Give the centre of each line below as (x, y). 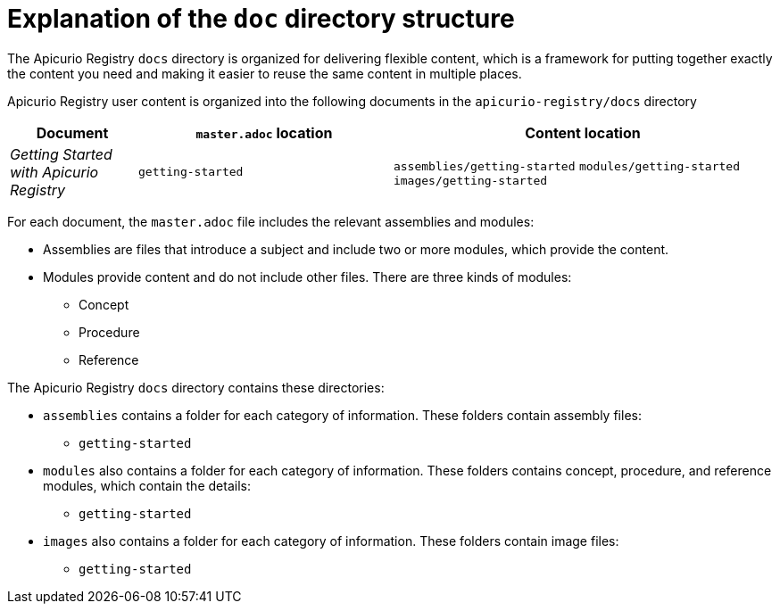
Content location (583, 132)
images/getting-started (470, 181)
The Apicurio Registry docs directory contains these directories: (196, 387)
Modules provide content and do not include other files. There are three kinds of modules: (307, 277)
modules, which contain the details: (147, 485)
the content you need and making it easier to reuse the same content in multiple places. (265, 73)
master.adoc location (264, 132)
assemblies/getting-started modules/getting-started (566, 167)
